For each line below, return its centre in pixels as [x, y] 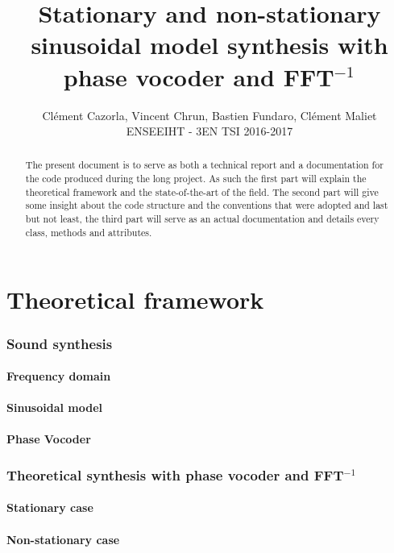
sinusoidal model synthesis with [209, 45]
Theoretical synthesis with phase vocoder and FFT [175, 474]
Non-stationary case [63, 539]
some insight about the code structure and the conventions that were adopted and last [207, 205]
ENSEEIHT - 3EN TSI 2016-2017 [209, 131]
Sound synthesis [60, 343]
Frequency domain [59, 376]
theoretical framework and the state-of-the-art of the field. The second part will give [202, 191]
